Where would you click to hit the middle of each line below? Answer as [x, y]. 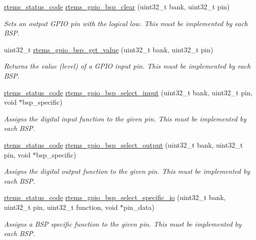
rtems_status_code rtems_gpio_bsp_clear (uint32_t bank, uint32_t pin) [117, 6]
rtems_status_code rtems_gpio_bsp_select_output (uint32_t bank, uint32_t [124, 144]
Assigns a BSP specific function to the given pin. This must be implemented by [123, 223]
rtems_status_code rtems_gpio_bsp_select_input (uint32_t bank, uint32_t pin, [128, 92]
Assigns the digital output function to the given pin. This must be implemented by [127, 171]
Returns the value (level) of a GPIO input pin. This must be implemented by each [127, 66]
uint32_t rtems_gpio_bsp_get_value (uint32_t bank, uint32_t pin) [109, 49]
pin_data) [139, 207]
